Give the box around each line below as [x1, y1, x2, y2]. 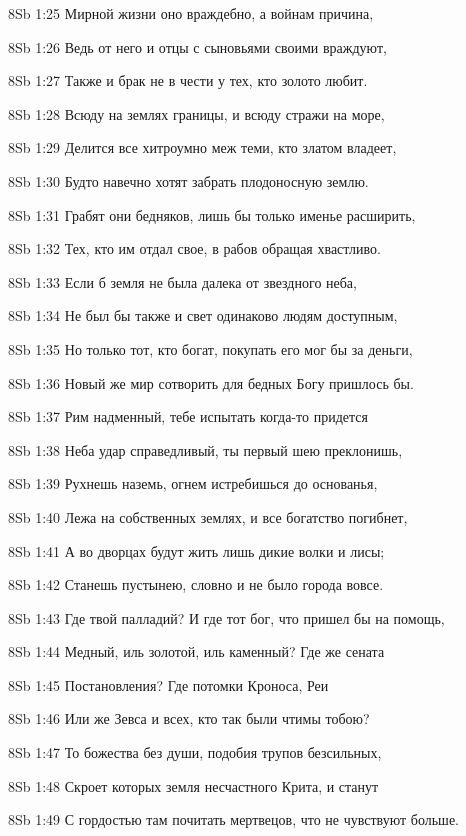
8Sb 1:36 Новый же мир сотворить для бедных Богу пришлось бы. [8, 372, 414, 393]
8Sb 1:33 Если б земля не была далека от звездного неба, [8, 271, 357, 292]
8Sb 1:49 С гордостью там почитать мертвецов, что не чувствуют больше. [8, 809, 459, 830]
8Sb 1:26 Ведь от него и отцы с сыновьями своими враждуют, [8, 36, 387, 57]
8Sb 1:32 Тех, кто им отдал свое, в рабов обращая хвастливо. [8, 238, 381, 259]
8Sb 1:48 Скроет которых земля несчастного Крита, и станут [8, 775, 379, 796]
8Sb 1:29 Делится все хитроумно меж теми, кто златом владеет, [8, 137, 397, 158]
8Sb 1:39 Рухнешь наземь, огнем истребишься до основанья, [8, 473, 378, 494]
